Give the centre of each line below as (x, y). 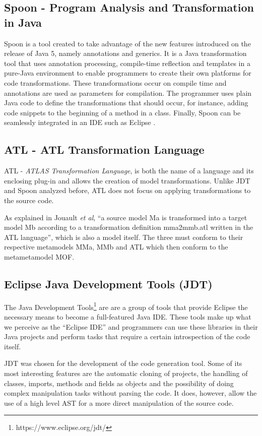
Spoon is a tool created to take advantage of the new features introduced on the (127, 43)
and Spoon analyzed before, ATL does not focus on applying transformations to (127, 190)
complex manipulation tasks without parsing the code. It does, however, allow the (130, 393)
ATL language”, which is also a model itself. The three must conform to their (124, 237)
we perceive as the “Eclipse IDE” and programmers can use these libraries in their (131, 326)
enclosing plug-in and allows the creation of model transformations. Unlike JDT (127, 180)
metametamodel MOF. (39, 256)
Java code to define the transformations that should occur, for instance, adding (126, 103)
